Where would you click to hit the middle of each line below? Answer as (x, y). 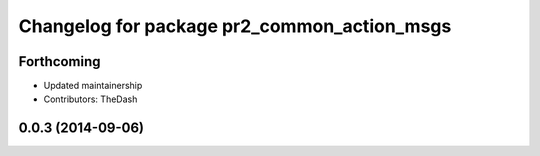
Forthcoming (59, 61)
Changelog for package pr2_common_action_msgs (235, 26)
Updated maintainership (93, 86)
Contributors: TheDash (90, 99)
